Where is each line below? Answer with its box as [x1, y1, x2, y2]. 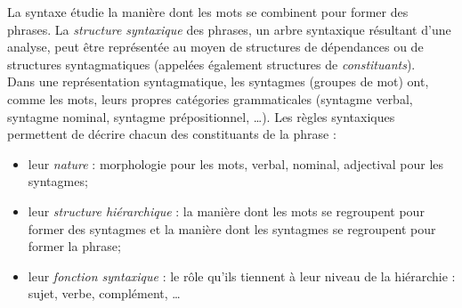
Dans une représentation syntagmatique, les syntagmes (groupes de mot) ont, [7, 72, 429, 91]
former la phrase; [28, 237, 121, 255]
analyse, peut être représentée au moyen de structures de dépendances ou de [7, 37, 424, 56]
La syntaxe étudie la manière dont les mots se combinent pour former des [7, 3, 409, 20]
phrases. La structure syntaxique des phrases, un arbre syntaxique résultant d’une [7, 20, 451, 38]
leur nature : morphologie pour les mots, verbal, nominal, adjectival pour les [28, 154, 444, 173]
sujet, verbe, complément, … [28, 284, 181, 303]
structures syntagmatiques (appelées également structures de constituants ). [7, 54, 416, 73]
